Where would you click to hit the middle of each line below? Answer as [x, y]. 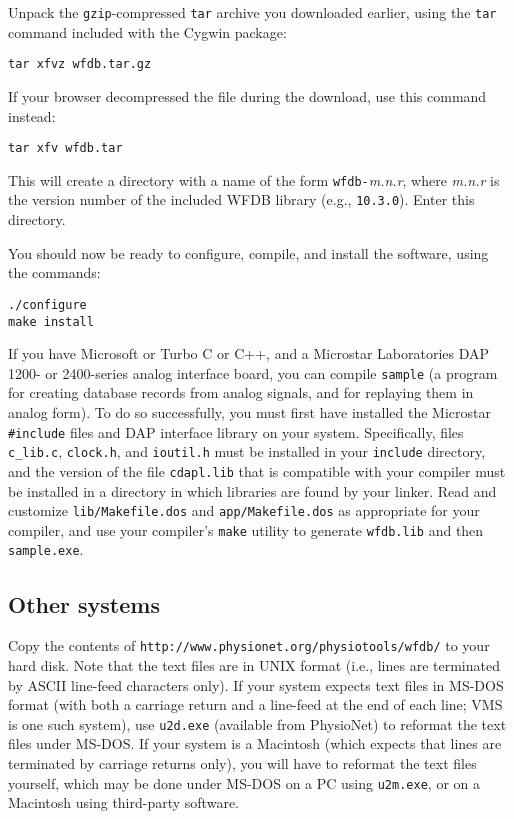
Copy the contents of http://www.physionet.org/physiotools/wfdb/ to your [249, 645]
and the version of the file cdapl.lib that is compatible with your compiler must [257, 470]
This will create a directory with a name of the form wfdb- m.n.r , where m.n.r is [254, 179]
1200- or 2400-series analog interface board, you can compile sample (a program [253, 372]
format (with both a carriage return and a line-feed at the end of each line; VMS [255, 704]
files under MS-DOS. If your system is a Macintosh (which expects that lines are [255, 743]
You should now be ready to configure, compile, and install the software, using [248, 252]
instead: [32, 115]
